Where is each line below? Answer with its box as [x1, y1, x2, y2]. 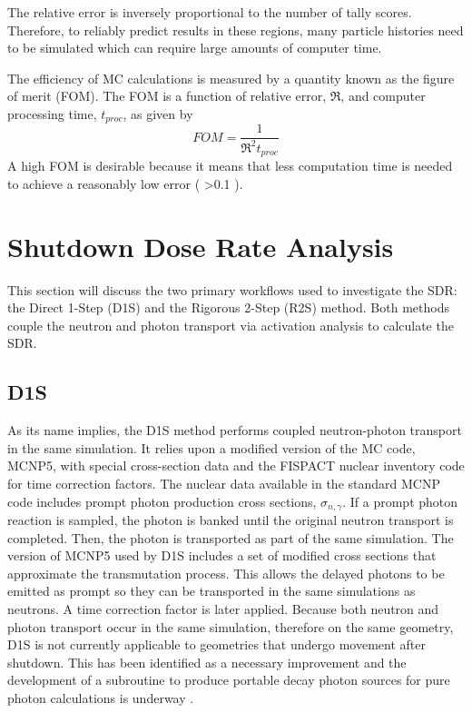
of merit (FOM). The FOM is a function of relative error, [7, 86, 327, 105]
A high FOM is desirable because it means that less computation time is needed [7, 156, 453, 175]
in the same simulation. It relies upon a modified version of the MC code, [7, 438, 416, 457]
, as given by [123, 104, 193, 123]
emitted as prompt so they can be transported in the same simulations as [7, 581, 416, 600]
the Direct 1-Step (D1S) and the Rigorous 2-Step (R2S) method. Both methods [7, 298, 449, 317]
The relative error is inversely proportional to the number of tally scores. [7, 3, 412, 21]
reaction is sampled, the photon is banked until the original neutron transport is [7, 510, 454, 529]
